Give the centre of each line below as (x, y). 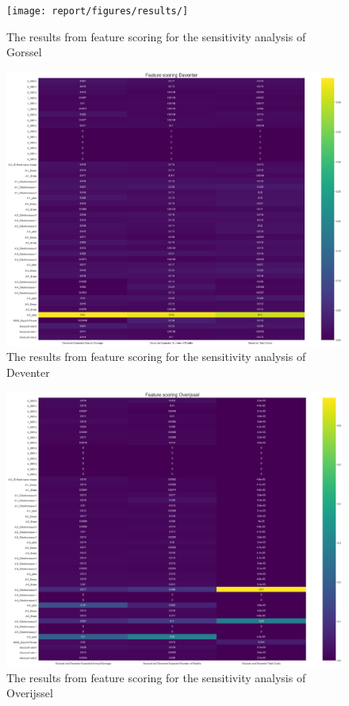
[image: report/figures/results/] (98, 11)
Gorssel (24, 52)
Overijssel (30, 693)
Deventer (28, 372)
